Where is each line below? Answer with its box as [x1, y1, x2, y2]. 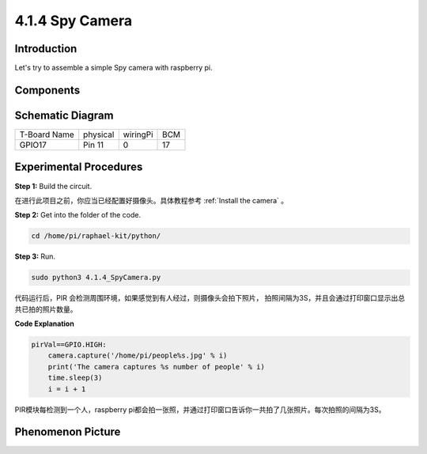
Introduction [14, 42, 77, 55]
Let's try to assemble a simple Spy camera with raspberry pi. [14, 63, 213, 73]
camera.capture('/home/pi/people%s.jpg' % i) [47, 351, 228, 360]
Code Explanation [14, 319, 74, 328]
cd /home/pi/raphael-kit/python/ [31, 232, 161, 240]
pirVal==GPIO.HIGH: [31, 340, 107, 349]
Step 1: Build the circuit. [14, 181, 93, 191]
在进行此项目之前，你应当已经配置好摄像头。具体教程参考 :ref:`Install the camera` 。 [14, 195, 289, 205]
